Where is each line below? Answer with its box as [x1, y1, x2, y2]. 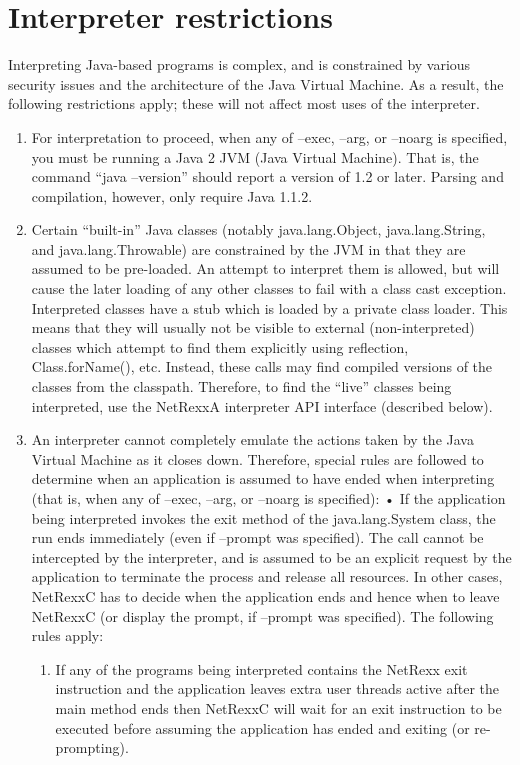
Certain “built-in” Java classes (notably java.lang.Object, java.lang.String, [31, 219, 486, 240]
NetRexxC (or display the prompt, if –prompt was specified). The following [31, 605, 494, 626]
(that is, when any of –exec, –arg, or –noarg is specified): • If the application [31, 488, 506, 508]
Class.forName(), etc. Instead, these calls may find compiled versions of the [31, 356, 493, 377]
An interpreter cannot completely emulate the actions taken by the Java [31, 429, 474, 450]
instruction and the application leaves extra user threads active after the [55, 678, 500, 699]
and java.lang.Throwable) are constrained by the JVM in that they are [31, 238, 466, 259]
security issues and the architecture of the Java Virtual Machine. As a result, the [8, 73, 504, 94]
